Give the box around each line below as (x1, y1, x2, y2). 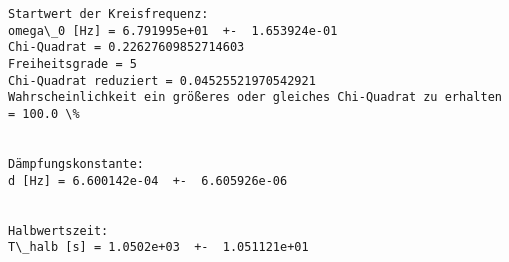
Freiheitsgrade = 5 (8, 56, 137, 71)
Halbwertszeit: (8, 223, 109, 238)
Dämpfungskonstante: (8, 156, 145, 171)
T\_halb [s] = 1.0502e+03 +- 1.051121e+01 (8, 240, 309, 255)
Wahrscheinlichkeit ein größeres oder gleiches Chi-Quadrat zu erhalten (8, 90, 502, 105)
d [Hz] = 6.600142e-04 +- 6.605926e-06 (8, 173, 288, 188)
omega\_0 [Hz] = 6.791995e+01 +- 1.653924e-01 (8, 23, 338, 38)
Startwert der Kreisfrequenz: (8, 7, 209, 21)
